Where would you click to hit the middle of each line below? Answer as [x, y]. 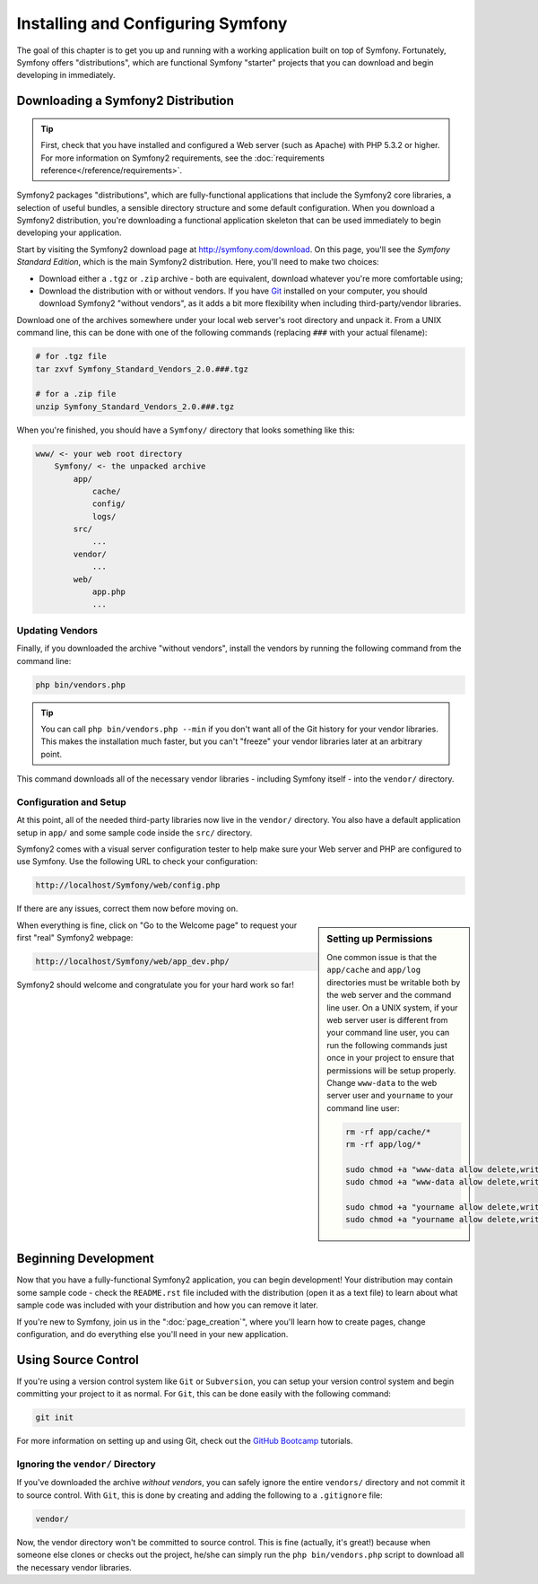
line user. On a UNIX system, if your [392, 1007]
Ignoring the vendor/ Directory [86, 1465]
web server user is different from [387, 1020]
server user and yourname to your [390, 1096]
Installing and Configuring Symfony [152, 23]
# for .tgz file [71, 356]
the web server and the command [389, 995]
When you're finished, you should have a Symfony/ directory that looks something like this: [186, 430]
